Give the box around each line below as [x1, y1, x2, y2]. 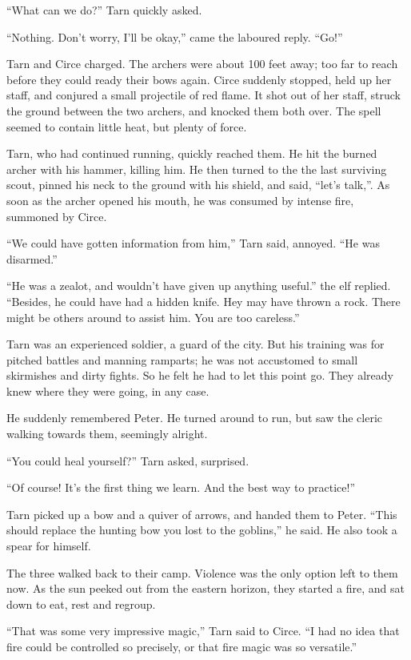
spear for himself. [6, 537, 91, 554]
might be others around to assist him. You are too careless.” [6, 308, 300, 325]
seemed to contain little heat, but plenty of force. [6, 118, 247, 135]
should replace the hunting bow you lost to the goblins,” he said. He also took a [6, 521, 397, 538]
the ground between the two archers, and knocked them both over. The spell [6, 102, 381, 119]
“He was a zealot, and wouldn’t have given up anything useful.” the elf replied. [6, 277, 391, 294]
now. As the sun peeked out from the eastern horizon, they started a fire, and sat [6, 580, 405, 597]
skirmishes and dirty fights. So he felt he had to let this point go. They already [6, 367, 393, 384]
